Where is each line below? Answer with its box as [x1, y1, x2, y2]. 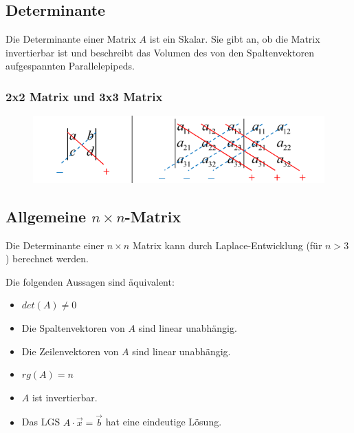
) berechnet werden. [5, 251, 89, 266]
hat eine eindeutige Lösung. [105, 414, 222, 429]
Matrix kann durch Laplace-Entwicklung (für [132, 237, 322, 252]
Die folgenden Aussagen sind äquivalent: [5, 274, 175, 288]
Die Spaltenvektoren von [21, 320, 125, 335]
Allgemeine [5, 205, 87, 226]
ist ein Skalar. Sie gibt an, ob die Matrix [149, 32, 320, 46]
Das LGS [21, 414, 60, 429]
